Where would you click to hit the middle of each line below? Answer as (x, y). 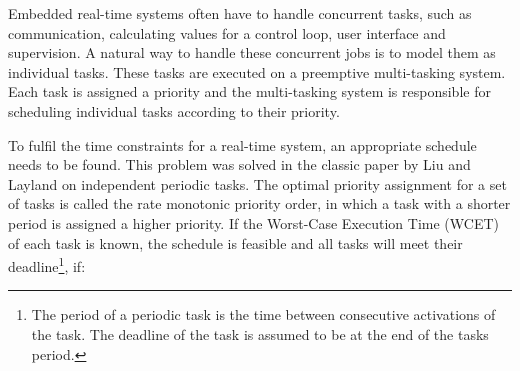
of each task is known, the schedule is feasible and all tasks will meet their (235, 242)
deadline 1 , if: (47, 264)
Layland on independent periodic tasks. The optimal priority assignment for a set (257, 183)
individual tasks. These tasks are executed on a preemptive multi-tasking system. (257, 71)
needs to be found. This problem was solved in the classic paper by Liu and (239, 164)
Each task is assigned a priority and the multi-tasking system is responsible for (249, 91)
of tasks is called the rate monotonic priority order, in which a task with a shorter (259, 203)
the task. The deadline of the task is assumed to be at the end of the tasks (260, 333)
